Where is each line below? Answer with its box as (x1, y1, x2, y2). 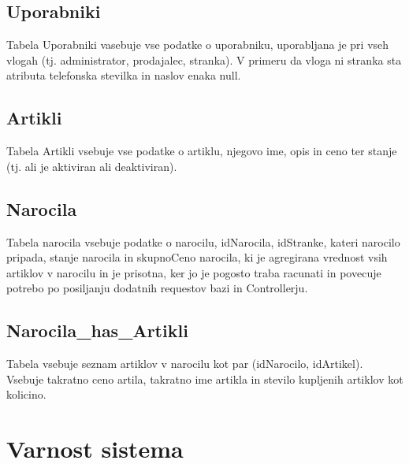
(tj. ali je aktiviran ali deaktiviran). (6, 158, 177, 174)
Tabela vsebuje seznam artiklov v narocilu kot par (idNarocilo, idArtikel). (6, 355, 363, 372)
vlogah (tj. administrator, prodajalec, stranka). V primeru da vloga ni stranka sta (6, 51, 402, 68)
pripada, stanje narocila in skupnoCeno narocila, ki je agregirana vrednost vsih (6, 249, 388, 265)
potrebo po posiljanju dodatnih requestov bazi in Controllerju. (6, 280, 308, 296)
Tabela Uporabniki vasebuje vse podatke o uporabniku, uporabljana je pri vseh (6, 36, 389, 53)
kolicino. (6, 386, 46, 403)
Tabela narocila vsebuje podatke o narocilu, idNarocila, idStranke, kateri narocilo (6, 233, 400, 250)
